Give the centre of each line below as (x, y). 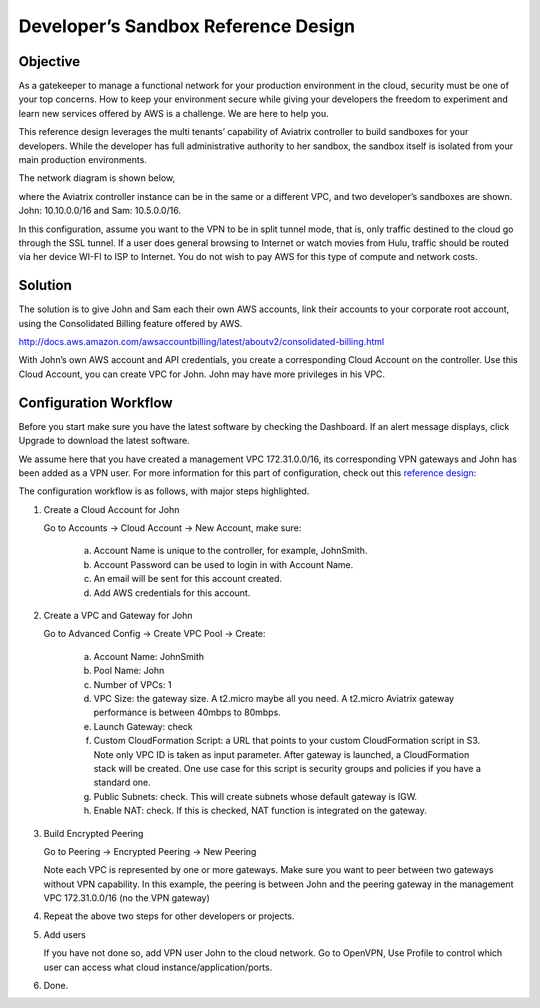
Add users (65, 934)
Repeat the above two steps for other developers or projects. (169, 916)
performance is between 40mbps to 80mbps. (187, 712)
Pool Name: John (129, 671)
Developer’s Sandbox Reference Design (187, 26)
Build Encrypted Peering (93, 833)
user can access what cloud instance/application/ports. (158, 967)
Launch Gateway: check (143, 726)
